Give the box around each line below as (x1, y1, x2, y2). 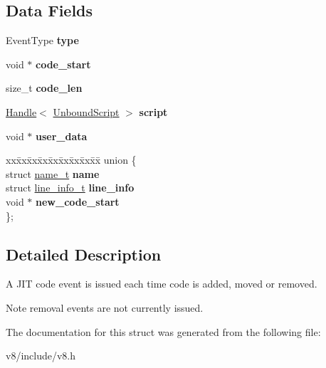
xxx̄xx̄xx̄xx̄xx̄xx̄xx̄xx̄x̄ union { (6, 152, 137, 167)
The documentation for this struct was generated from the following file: (6, 324, 321, 339)
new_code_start (36, 194, 120, 209)
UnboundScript (53, 104, 120, 119)
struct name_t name (6, 166, 100, 181)
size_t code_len (6, 80, 83, 95)
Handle (6, 104, 37, 119)
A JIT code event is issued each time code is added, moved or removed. (6, 276, 317, 291)
